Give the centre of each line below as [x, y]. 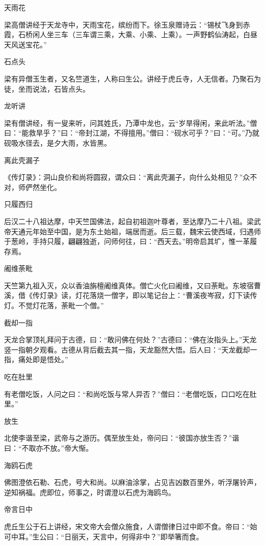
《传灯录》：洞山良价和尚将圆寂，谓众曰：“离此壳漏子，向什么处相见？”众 [127, 177]
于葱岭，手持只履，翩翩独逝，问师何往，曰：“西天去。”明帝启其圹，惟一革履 [131, 241]
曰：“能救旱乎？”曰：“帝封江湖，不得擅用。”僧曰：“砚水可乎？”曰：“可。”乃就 [132, 133]
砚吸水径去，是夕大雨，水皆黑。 [58, 142]
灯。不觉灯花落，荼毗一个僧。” [54, 305]
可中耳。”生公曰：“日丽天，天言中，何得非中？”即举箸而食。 [104, 536]
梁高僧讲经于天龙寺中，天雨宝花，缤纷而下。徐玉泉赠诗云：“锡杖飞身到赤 [127, 24]
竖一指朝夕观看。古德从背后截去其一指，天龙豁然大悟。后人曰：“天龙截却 [127, 349]
